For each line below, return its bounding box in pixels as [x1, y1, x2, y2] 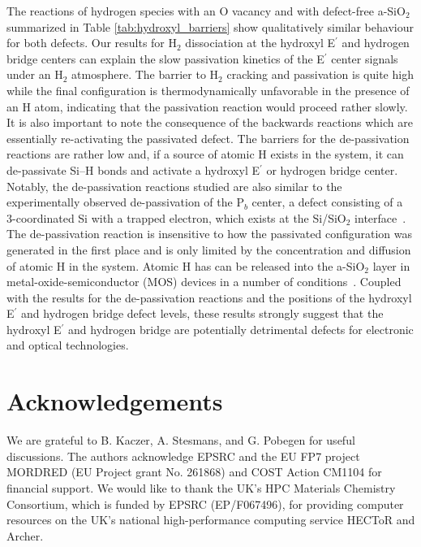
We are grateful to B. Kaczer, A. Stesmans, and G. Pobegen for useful [6, 432, 355, 449]
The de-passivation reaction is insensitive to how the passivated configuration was [6, 225, 412, 242]
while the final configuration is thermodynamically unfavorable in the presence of [6, 81, 410, 98]
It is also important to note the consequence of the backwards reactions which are [6, 114, 413, 131]
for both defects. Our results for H [6, 34, 178, 51]
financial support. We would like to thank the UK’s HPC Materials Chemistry [6, 479, 396, 496]
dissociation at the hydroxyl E [185, 34, 336, 51]
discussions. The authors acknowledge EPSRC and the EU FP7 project [6, 447, 360, 464]
